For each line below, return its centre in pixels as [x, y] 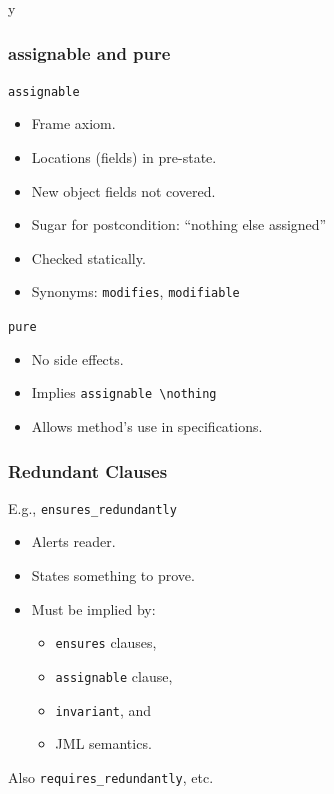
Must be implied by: [93, 608]
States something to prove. [113, 575]
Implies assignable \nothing [124, 392]
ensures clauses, [106, 642]
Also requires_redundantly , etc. [111, 776]
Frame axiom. [73, 123]
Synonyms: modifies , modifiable [135, 291]
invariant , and [103, 709]
